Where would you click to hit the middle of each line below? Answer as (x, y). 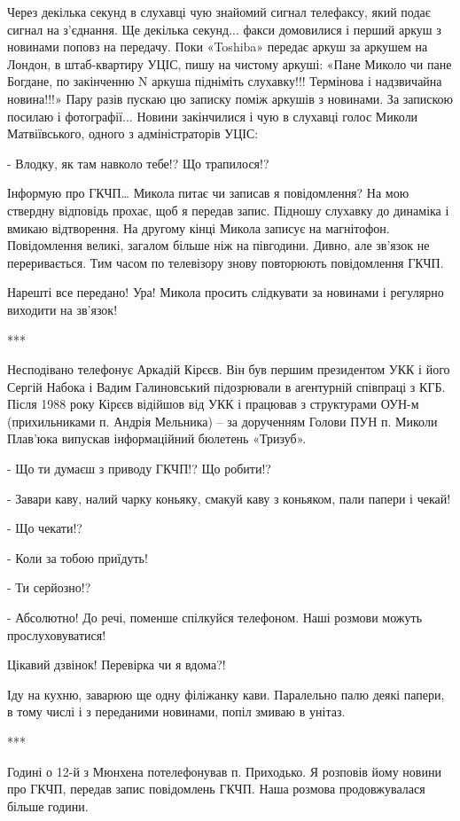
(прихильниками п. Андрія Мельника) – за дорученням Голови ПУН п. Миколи (222, 421)
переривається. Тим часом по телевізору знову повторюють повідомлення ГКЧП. (226, 262)
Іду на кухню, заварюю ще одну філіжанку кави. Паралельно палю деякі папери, (226, 694)
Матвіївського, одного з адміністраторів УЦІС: (133, 133)
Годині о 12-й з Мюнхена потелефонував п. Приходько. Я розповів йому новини (224, 771)
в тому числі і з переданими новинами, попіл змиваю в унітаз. (176, 712)
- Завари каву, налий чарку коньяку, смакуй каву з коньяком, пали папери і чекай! (229, 498)
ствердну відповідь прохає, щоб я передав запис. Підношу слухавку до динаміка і (228, 210)
